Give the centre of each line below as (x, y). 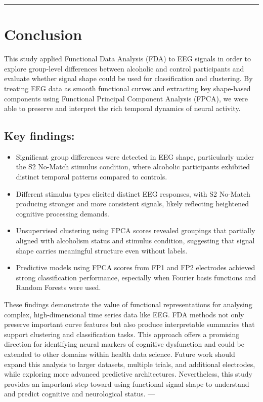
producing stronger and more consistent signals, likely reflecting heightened (133, 204)
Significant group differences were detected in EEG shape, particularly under (135, 156)
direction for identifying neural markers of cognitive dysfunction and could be (124, 344)
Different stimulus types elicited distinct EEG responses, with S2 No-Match (133, 193)
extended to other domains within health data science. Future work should (120, 354)
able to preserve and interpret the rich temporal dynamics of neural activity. (122, 108)
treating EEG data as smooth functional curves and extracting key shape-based (127, 88)
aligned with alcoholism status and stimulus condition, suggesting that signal (135, 241)
